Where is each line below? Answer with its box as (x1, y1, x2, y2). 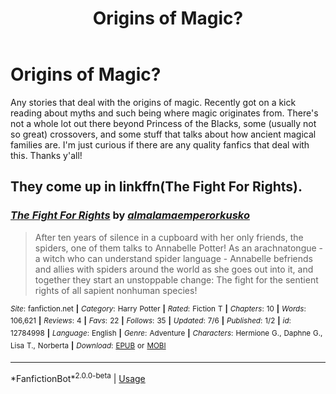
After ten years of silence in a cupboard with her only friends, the (34, 231, 304, 243)
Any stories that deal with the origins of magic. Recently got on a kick (10, 96, 297, 108)
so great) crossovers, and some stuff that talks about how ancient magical (10, 128, 317, 140)
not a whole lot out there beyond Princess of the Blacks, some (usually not (10, 117, 317, 129)
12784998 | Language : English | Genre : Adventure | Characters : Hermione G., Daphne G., (10, 328, 323, 338)
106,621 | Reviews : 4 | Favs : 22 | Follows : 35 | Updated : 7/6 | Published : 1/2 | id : (10, 316, 292, 326)
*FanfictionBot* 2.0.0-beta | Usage (10, 371, 146, 384)
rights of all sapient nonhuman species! (34, 284, 198, 296)
